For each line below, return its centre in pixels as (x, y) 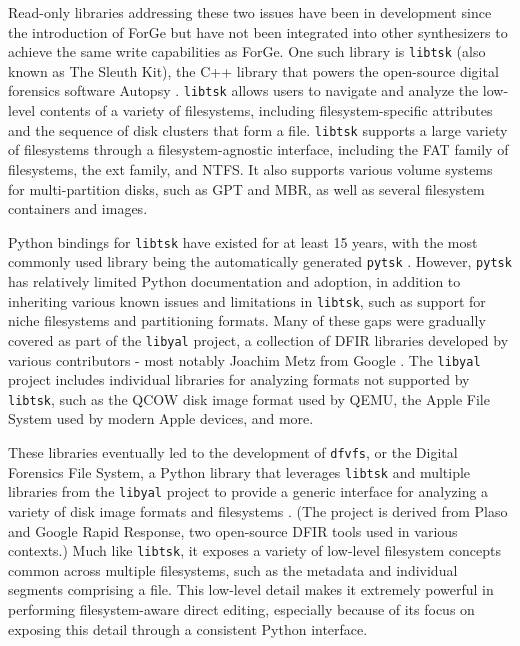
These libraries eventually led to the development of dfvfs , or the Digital (233, 452)
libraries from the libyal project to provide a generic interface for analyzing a (248, 491)
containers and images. (78, 208)
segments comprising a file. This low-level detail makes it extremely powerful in (251, 589)
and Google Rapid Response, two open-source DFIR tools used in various (233, 530)
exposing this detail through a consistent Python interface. (188, 628)
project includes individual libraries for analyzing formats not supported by (239, 379)
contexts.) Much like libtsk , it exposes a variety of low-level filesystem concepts (254, 550)
